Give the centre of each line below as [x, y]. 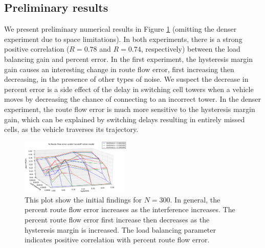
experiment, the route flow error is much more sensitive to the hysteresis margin [130, 109]
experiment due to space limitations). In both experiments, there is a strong [123, 39]
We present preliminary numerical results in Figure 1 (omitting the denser [120, 29]
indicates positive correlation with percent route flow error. [117, 240]
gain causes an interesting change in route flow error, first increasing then [119, 69]
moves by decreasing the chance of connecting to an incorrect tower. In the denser [133, 99]
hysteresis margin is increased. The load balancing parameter [120, 229]
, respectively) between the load [191, 49]
